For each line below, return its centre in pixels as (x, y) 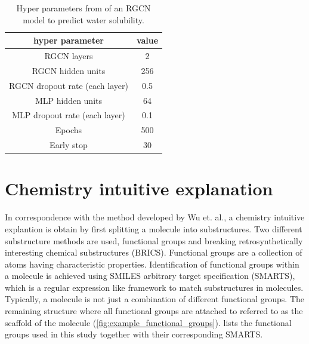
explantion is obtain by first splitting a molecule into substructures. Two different (154, 228)
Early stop (69, 145)
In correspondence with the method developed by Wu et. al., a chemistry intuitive (155, 217)
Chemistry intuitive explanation (139, 188)
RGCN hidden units (69, 70)
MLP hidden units (69, 100)
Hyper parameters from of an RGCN (84, 8)
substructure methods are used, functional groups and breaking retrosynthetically (154, 240)
